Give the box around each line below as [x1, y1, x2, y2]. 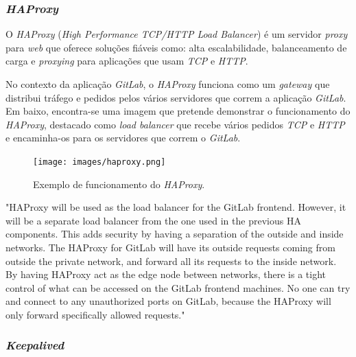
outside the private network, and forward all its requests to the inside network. [5, 253, 337, 268]
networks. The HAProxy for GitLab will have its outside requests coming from [5, 240, 335, 254]
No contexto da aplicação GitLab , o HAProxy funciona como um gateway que [5, 77, 330, 91]
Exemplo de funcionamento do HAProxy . [33, 176, 205, 191]
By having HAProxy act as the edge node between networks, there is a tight [5, 267, 326, 281]
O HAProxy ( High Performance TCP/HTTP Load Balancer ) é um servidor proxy [5, 27, 348, 41]
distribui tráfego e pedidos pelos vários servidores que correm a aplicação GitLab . [5, 90, 346, 104]
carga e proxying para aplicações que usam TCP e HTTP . [5, 54, 248, 68]
